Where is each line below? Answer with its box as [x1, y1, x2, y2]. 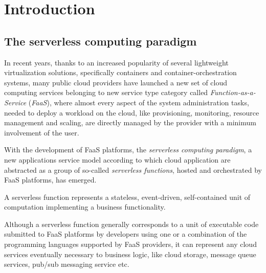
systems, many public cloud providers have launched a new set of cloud [4, 77, 228, 87]
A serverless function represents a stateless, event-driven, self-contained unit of [4, 191, 251, 202]
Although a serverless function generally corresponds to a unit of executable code [4, 218, 259, 229]
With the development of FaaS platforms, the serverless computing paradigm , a [4, 144, 252, 155]
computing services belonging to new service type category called [4, 87, 208, 98]
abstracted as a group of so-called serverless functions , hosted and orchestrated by [4, 164, 262, 175]
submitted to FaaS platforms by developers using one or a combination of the [4, 229, 247, 239]
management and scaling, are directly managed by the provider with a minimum [4, 117, 256, 128]
